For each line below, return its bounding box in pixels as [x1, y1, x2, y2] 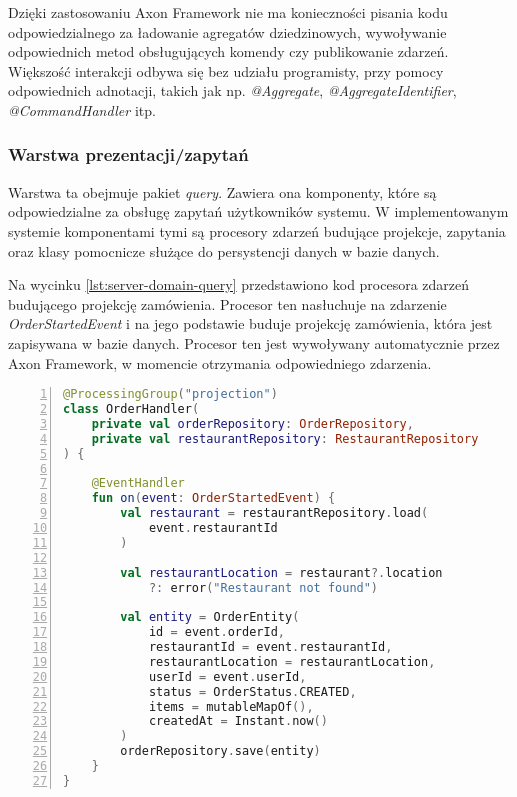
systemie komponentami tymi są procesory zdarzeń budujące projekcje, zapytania [8, 220, 506, 241]
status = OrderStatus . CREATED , [148, 684, 357, 699]
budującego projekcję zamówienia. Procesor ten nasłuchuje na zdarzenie [8, 293, 447, 314]
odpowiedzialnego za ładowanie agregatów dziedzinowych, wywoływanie [8, 21, 447, 42]
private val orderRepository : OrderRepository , [91, 416, 414, 431]
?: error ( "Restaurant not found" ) [148, 580, 379, 595]
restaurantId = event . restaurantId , [148, 640, 393, 654]
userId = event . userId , [148, 669, 307, 684]
